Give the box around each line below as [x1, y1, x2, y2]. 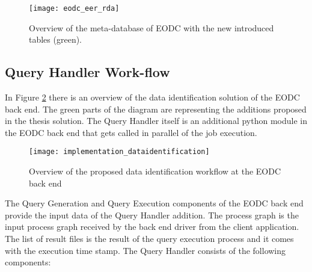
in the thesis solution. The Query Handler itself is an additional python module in [5, 114, 307, 127]
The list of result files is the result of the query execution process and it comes [5, 232, 294, 245]
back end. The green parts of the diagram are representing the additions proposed [5, 102, 307, 115]
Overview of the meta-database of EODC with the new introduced [29, 21, 274, 34]
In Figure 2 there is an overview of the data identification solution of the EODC [5, 91, 300, 104]
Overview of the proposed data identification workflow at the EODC [29, 165, 281, 178]
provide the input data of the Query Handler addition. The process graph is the [5, 208, 299, 221]
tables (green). [29, 33, 82, 46]
